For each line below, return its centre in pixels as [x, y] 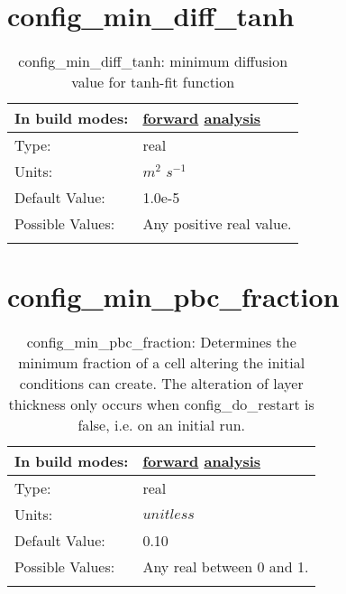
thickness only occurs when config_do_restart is [161, 404]
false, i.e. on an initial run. [161, 425]
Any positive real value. [217, 224]
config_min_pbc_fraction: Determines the [161, 342]
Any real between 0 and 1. [226, 567]
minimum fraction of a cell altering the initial [162, 363]
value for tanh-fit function [153, 82]
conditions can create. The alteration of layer [161, 384]
